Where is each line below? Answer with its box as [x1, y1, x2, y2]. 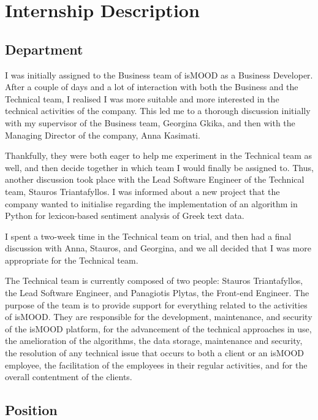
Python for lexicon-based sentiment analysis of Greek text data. [5, 209, 244, 222]
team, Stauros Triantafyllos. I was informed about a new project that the [5, 185, 280, 197]
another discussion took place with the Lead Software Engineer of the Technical [5, 173, 305, 186]
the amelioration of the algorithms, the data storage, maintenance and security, [5, 334, 303, 347]
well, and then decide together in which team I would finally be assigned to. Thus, [5, 161, 314, 174]
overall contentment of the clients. [5, 370, 132, 383]
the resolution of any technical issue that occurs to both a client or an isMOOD [5, 346, 304, 359]
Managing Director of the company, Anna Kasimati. [5, 128, 200, 141]
